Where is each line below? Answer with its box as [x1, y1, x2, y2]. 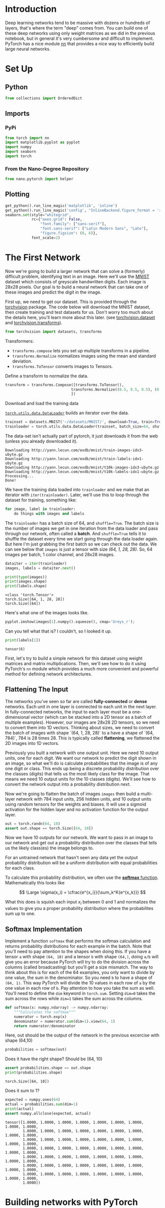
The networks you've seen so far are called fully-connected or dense [5, 698, 147, 704]
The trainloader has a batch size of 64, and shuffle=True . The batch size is [5, 520, 159, 526]
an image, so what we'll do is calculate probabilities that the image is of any [5, 760, 158, 766]
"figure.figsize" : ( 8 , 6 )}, [40, 231, 98, 236]
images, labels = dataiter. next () [5, 566, 76, 570]
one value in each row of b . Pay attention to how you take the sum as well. [5, 985, 155, 991]
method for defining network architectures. [5, 671, 92, 677]
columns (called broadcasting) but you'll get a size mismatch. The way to [5, 964, 153, 970]
